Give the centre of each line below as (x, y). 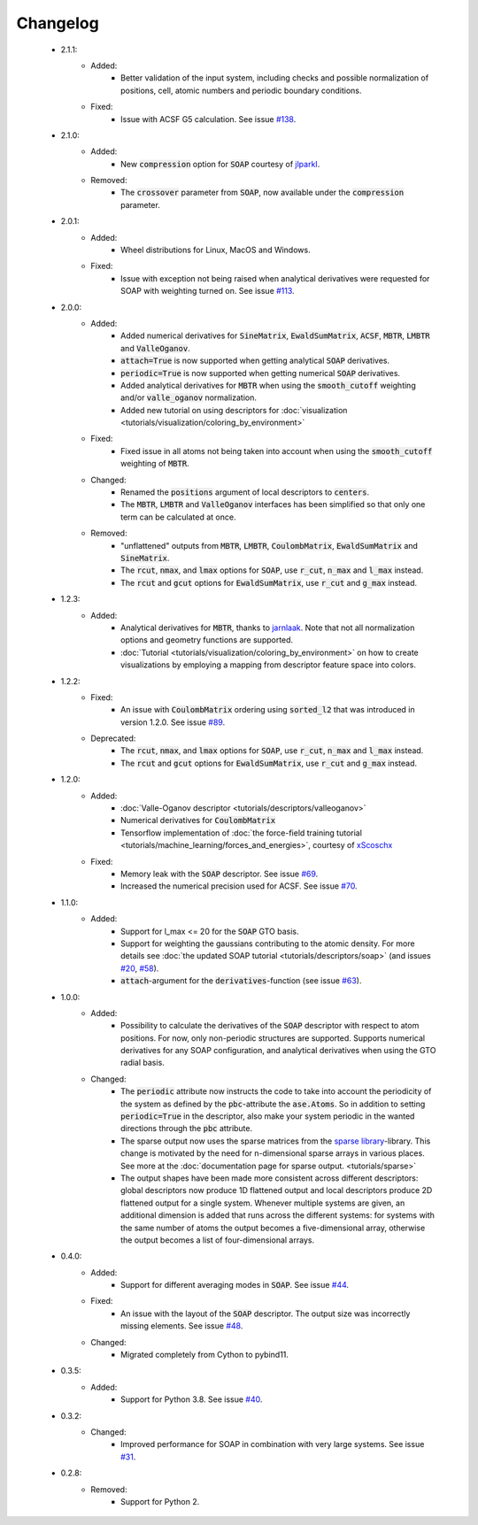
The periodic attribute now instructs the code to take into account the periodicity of (276, 1091)
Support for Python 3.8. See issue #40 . (192, 1399)
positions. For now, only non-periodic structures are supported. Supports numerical (273, 1038)
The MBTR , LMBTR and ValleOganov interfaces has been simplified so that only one (273, 504)
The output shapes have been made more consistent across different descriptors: (270, 1178)
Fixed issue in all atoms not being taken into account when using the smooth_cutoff (277, 451)
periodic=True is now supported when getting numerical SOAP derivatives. (261, 373)
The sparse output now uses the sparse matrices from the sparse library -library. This (276, 1141)
